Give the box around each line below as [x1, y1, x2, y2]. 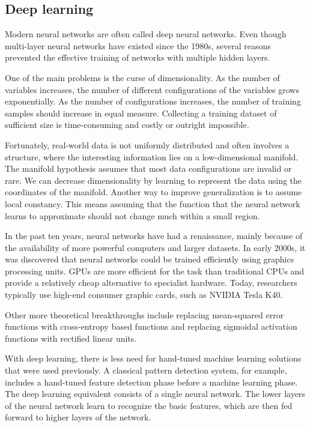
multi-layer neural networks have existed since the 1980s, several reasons [5, 39, 271, 52]
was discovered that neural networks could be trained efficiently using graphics [5, 253, 294, 265]
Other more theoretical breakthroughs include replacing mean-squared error [5, 308, 284, 321]
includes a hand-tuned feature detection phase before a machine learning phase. [5, 375, 298, 388]
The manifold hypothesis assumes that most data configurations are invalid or [5, 162, 292, 175]
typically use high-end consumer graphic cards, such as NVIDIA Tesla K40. [5, 288, 283, 301]
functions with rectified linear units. [5, 332, 137, 344]
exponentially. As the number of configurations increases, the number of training [5, 95, 301, 108]
